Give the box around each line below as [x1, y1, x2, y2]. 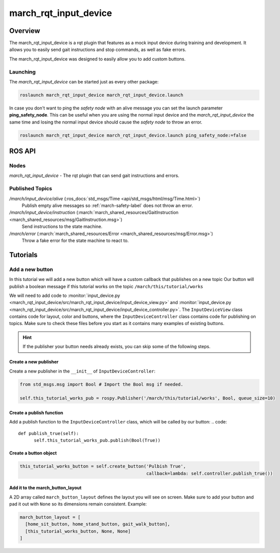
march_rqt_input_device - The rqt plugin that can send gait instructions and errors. [9, 172, 179, 178]
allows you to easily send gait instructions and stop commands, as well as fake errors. [9, 46, 186, 52]
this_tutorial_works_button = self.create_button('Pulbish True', [19, 463, 186, 469]
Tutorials [9, 250, 37, 259]
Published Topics [9, 185, 52, 192]
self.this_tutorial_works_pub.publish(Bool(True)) [33, 437, 161, 443]
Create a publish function [9, 409, 63, 415]
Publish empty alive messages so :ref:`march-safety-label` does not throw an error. [21, 202, 193, 208]
